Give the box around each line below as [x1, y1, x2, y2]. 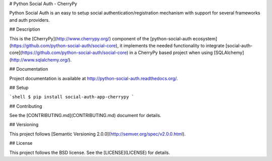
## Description [9, 26, 40, 32]
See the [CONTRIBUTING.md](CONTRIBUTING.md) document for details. [9, 113, 161, 119]
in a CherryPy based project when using [129, 49, 213, 56]
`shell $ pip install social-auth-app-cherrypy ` [9, 94, 134, 100]
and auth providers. [9, 17, 50, 23]
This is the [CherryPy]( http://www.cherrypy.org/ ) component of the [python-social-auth [9, 35, 192, 41]
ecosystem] [192, 35, 218, 41]
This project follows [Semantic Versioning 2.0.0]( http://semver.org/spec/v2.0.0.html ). [9, 131, 186, 137]
